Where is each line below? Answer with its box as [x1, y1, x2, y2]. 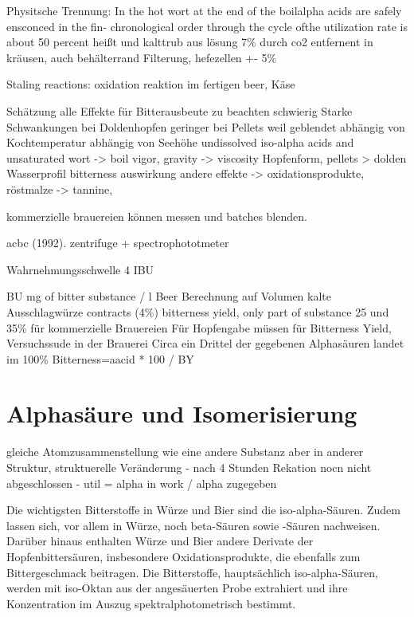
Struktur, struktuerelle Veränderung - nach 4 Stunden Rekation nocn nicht [6, 459, 372, 475]
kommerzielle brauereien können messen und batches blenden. [6, 207, 307, 224]
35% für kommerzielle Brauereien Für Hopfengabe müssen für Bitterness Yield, [6, 319, 392, 336]
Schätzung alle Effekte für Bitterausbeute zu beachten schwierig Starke [6, 102, 353, 119]
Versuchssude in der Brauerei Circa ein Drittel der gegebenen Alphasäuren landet [6, 335, 404, 352]
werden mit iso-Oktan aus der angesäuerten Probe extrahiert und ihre [6, 580, 348, 596]
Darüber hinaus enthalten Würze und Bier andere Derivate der [6, 533, 314, 549]
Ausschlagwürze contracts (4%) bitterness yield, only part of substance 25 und [6, 303, 389, 320]
